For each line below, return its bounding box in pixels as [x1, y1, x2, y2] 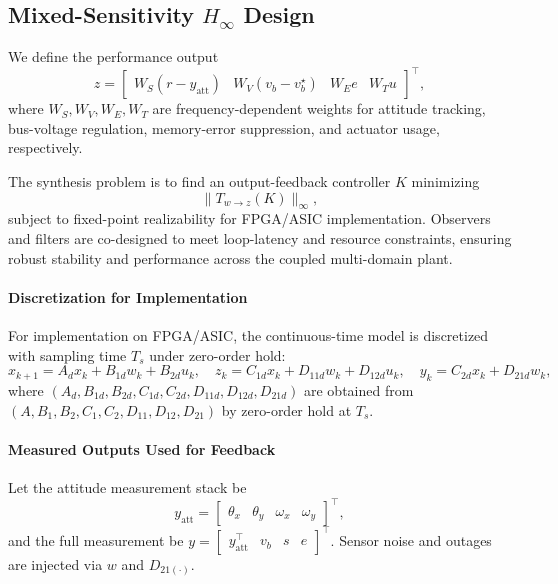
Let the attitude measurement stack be [8, 477, 247, 498]
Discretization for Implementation [8, 286, 248, 307]
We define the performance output [8, 46, 219, 67]
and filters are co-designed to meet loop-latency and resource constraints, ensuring [8, 228, 512, 249]
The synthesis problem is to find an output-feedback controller [8, 171, 391, 192]
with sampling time [8, 344, 127, 365]
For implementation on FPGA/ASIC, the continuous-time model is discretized [8, 325, 489, 346]
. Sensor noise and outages [330, 529, 492, 550]
